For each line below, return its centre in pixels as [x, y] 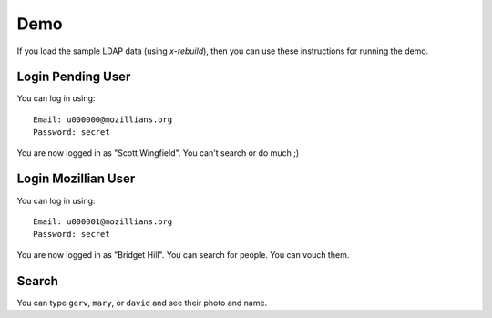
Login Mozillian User [76, 179]
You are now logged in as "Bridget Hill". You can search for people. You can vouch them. [183, 254]
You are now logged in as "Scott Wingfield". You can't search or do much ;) [158, 153]
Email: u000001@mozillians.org [103, 221]
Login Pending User [74, 77]
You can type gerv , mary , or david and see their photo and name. [142, 303]
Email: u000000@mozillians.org [103, 119]
